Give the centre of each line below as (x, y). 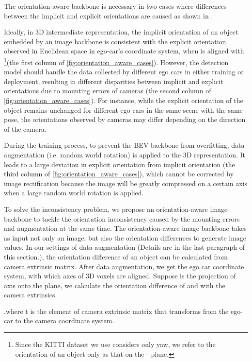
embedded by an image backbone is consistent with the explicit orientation (115, 41)
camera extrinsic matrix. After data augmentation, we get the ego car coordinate (124, 266)
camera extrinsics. (31, 295)
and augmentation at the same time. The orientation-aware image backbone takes (125, 228)
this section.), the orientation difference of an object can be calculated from (116, 256)
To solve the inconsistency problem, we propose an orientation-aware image (116, 209)
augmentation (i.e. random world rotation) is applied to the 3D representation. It (125, 154)
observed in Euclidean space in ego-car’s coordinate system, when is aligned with (124, 51)
